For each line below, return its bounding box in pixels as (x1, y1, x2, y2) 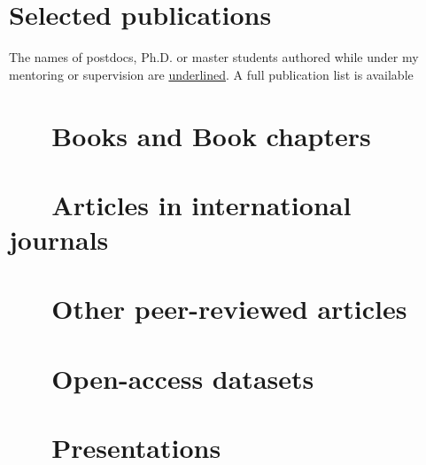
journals (9, 221, 109, 258)
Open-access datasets (51, 360, 314, 396)
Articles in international (51, 186, 352, 222)
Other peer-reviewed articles (51, 291, 407, 327)
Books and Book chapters (51, 117, 371, 153)
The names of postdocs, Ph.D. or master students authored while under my (9, 48, 419, 66)
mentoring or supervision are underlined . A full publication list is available (9, 65, 414, 83)
